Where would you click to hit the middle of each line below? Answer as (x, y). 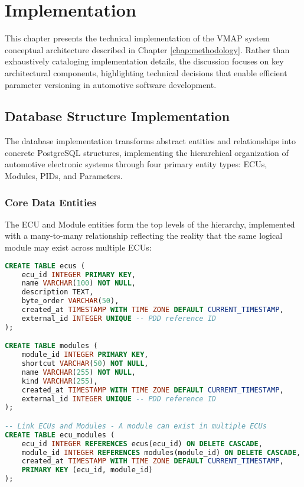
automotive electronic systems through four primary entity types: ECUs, (136, 164)
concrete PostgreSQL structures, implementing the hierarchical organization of (147, 152)
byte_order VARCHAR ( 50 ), (70, 301)
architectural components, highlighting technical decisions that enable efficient (146, 72)
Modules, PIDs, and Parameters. (64, 176)
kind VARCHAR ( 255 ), (60, 381)
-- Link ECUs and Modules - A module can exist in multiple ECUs (136, 426)
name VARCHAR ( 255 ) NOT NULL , (79, 372)
